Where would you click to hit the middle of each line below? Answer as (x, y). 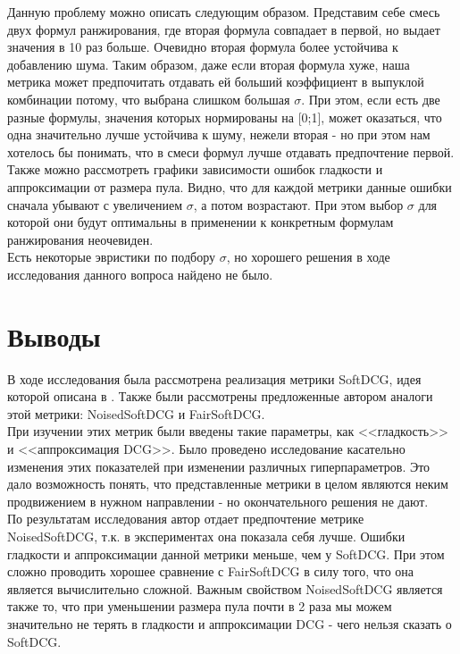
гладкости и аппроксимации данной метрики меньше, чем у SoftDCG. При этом (226, 553)
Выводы (54, 335)
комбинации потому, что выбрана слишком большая (149, 99)
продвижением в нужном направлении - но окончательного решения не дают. (218, 501)
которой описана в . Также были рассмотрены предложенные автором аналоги (220, 396)
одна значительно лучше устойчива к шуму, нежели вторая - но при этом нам (219, 134)
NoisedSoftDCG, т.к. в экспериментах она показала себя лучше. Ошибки (206, 536)
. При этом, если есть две (371, 99)
